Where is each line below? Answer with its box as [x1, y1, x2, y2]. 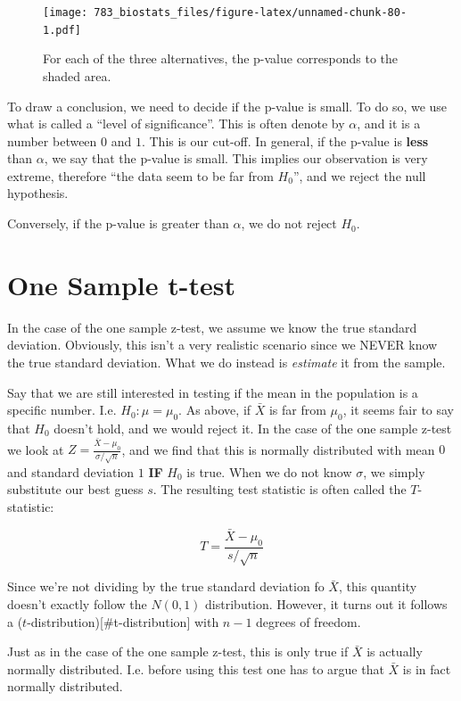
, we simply [363, 462, 425, 481]
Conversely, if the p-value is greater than [7, 214, 229, 233]
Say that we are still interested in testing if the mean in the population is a [7, 383, 418, 401]
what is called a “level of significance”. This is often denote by [7, 114, 345, 133]
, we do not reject [241, 214, 337, 233]
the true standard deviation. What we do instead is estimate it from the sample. [7, 352, 446, 371]
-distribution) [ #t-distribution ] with [27, 612, 219, 631]
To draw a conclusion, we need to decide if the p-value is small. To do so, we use [7, 96, 448, 115]
